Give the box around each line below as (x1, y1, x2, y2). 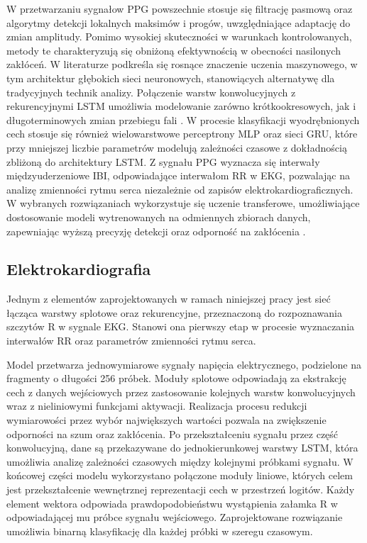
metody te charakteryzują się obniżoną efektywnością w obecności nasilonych (6, 43, 341, 57)
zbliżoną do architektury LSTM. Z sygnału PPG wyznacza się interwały (6, 154, 320, 169)
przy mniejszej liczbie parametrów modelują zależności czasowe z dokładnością (6, 140, 347, 155)
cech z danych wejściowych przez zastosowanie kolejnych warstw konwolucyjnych (6, 384, 356, 399)
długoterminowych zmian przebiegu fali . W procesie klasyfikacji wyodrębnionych (6, 112, 360, 127)
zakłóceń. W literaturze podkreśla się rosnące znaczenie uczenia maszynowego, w (6, 57, 358, 72)
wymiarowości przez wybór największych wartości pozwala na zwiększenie (6, 413, 327, 427)
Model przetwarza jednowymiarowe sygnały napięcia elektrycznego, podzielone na (6, 357, 361, 371)
